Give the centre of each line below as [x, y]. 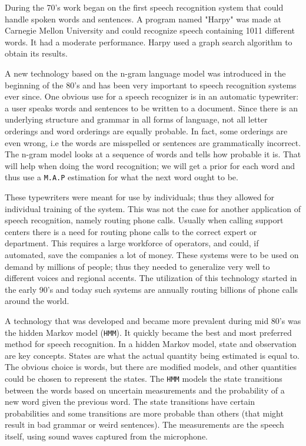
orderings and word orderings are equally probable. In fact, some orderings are [146, 131]
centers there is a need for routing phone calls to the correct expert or [131, 231]
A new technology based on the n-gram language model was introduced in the [145, 73]
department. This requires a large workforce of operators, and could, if [132, 243]
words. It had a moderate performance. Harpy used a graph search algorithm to [149, 42]
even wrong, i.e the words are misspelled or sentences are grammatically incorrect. [153, 142]
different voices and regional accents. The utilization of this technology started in [151, 278]
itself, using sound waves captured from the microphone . [107, 436]
